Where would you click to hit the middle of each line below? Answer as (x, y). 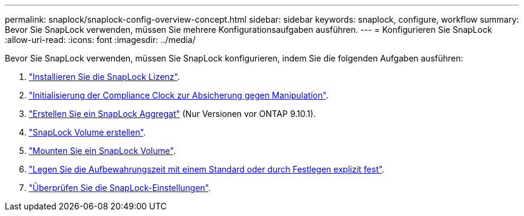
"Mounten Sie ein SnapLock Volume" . (102, 151)
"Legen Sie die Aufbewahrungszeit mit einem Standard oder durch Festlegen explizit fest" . (207, 169)
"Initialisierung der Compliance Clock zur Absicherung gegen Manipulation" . (179, 95)
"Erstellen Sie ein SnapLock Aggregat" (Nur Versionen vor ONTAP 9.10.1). (172, 114)
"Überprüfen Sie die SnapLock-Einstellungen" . (120, 188)
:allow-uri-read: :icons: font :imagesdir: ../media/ (100, 40)
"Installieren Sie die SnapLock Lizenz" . (104, 77)
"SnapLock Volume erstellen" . (87, 132)
